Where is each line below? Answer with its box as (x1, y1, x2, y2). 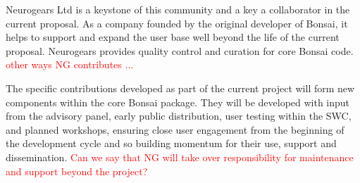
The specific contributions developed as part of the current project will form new (6, 80, 355, 95)
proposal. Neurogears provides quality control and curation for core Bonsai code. (6, 43, 354, 58)
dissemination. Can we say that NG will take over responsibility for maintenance (6, 149, 354, 164)
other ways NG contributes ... (6, 57, 134, 72)
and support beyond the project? (6, 163, 148, 178)
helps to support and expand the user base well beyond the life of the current (6, 30, 340, 44)
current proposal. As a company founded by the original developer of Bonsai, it (6, 15, 348, 30)
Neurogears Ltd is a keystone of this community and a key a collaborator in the (6, 2, 350, 16)
